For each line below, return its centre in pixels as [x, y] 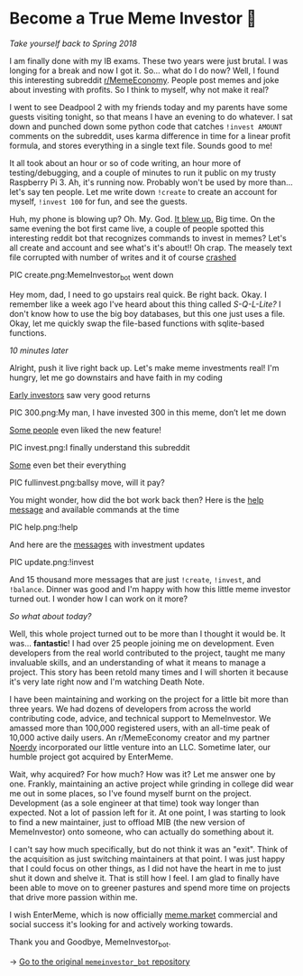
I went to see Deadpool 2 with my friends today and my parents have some [149, 107]
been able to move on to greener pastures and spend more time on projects [150, 888]
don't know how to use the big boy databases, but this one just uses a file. [147, 313]
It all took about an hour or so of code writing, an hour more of [125, 163]
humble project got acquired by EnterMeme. [92, 757]
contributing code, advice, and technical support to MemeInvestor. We [140, 718]
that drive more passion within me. [73, 897]
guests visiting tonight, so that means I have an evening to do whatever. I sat [151, 116]
